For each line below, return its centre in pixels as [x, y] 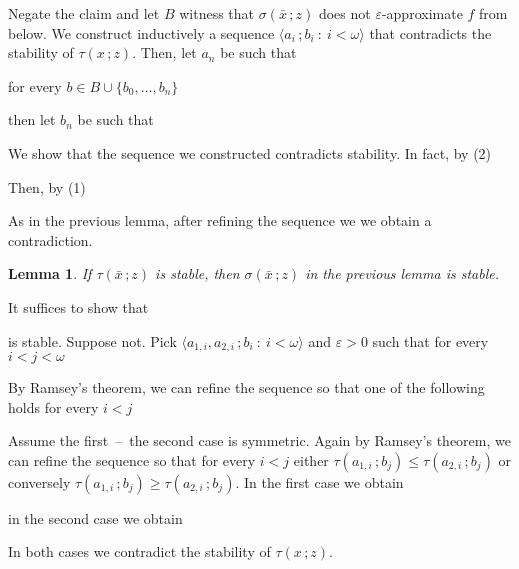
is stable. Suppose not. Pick [92, 340]
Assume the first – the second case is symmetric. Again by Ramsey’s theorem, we [259, 440]
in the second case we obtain [95, 517]
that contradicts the [430, 32]
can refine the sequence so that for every [132, 459]
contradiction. [50, 239]
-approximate [422, 13]
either [311, 459]
